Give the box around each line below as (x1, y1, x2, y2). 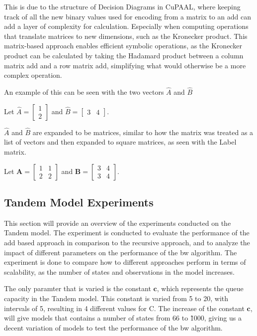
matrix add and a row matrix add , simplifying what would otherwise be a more (4, 60, 246, 70)
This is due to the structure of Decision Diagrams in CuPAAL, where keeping (4, 1, 241, 11)
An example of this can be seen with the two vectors (4, 86, 164, 97)
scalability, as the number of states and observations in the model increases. (4, 266, 235, 277)
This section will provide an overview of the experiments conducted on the (4, 217, 231, 228)
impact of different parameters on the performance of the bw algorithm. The (4, 247, 237, 257)
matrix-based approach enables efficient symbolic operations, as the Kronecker (4, 40, 242, 51)
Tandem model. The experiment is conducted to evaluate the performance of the (4, 227, 250, 238)
